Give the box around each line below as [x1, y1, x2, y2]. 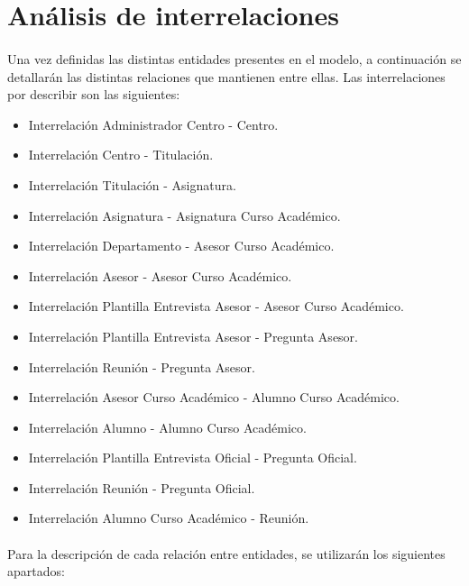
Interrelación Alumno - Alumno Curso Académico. [28, 417, 307, 436]
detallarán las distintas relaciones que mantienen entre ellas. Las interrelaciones [7, 67, 446, 86]
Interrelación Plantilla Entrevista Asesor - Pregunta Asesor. [28, 326, 358, 345]
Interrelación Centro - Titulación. [28, 145, 214, 164]
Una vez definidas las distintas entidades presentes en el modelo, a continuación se [7, 49, 462, 68]
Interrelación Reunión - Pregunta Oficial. [28, 478, 255, 497]
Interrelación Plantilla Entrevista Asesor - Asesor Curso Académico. [28, 297, 404, 316]
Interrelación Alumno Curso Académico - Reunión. [28, 508, 309, 527]
